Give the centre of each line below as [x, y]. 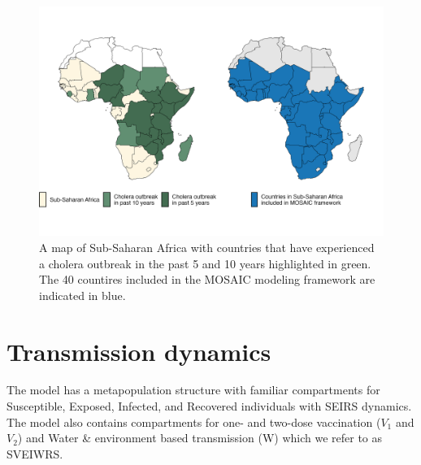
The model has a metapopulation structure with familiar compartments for [193, 390]
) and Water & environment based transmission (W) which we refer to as [200, 438]
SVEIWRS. [35, 453]
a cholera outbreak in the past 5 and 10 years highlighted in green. [205, 263]
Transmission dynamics [139, 351]
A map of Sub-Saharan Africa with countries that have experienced [207, 247]
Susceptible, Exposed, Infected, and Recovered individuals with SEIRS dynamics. [209, 406]
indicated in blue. [82, 295]
